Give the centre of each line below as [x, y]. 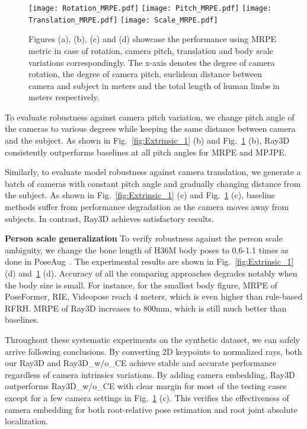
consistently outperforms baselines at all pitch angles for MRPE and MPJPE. [146, 152]
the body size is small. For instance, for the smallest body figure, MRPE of [141, 285]
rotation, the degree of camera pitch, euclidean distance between [145, 74]
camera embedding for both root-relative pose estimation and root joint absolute [151, 409]
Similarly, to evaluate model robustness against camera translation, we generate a [153, 172]
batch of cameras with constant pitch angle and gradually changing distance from [153, 183]
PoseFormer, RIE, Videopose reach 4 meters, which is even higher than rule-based [154, 296]
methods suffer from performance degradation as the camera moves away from [147, 207]
